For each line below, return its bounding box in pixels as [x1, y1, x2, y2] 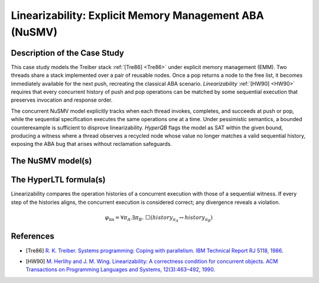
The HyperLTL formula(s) [11, 175, 106, 185]
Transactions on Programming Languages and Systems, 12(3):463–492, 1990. [25, 266, 216, 273]
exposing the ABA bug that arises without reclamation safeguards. [11, 141, 172, 148]
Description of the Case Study [11, 48, 124, 58]
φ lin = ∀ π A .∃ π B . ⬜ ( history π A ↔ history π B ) [105, 214, 213, 223]
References [11, 231, 54, 242]
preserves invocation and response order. [11, 96, 113, 103]
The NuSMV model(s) [11, 156, 92, 166]
